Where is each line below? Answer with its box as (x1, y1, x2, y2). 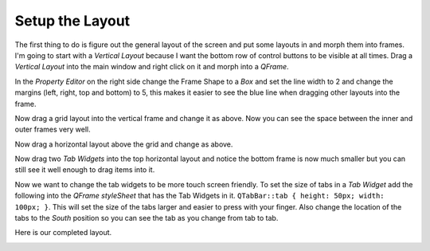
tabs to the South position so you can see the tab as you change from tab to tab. (14, 214, 279, 223)
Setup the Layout (14, 12, 131, 29)
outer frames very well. (14, 124, 91, 135)
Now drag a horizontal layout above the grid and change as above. (14, 139, 233, 149)
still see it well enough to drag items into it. (14, 165, 155, 175)
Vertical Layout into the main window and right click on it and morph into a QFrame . (14, 62, 290, 72)
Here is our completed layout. (14, 228, 112, 237)
